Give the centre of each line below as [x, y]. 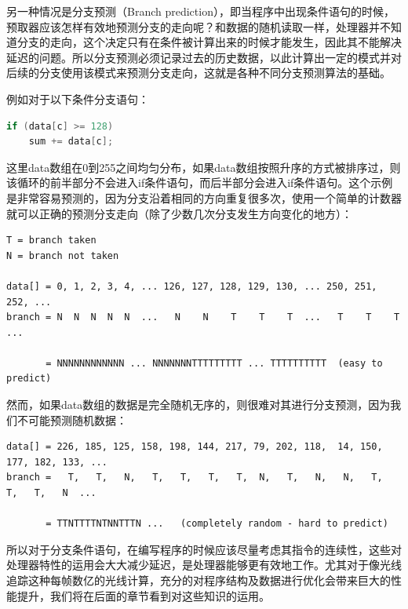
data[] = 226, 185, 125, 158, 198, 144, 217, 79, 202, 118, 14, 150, [195, 447]
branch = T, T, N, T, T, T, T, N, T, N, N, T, [195, 478]
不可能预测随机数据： [72, 419]
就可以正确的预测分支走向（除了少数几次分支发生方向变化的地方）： [179, 213]
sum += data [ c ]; [71, 142]
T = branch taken [51, 241]
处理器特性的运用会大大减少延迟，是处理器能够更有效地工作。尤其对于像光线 [204, 565]
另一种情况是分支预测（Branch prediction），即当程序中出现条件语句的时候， [200, 11]
